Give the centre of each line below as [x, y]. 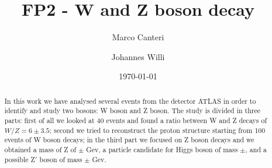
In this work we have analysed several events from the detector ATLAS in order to [130, 101]
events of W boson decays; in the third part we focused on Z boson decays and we [129, 140]
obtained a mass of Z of [40, 149]
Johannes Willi [138, 56]
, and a [256, 149]
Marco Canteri [138, 37]
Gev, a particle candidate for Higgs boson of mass [162, 149]
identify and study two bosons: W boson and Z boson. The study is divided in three [132, 111]
